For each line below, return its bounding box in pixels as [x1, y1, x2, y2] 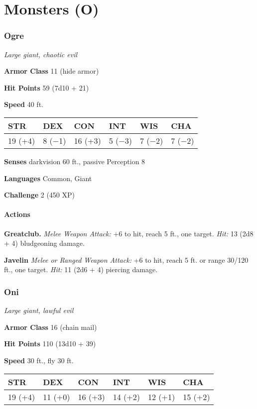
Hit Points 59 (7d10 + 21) [4, 82, 89, 93]
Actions [4, 209, 30, 219]
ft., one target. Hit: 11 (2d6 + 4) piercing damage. [4, 264, 158, 275]
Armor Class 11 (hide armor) [4, 66, 99, 76]
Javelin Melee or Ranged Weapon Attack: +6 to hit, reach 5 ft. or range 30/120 [4, 254, 249, 265]
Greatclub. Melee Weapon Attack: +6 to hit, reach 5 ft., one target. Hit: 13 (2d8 [4, 228, 254, 238]
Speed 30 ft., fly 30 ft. [4, 355, 74, 365]
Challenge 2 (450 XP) [4, 190, 75, 200]
